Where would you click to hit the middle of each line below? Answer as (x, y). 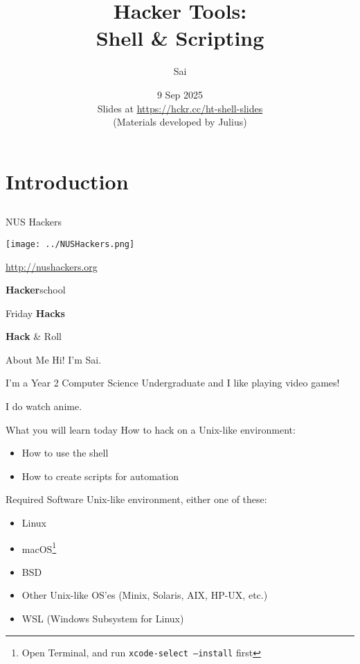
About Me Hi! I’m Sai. (54, 359)
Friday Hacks (35, 313)
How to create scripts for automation (100, 476)
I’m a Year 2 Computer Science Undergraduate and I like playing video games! (173, 383)
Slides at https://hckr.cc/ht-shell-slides (180, 108)
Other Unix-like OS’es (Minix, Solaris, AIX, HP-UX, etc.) (145, 595)
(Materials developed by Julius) (180, 122)
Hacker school (36, 290)
